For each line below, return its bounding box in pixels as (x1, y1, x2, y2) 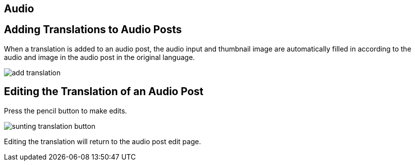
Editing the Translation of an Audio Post (4, 85, 204, 98)
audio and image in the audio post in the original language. (4, 53, 195, 61)
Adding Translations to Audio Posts (4, 23, 182, 36)
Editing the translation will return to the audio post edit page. (4, 137, 201, 146)
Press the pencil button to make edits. (4, 106, 127, 115)
